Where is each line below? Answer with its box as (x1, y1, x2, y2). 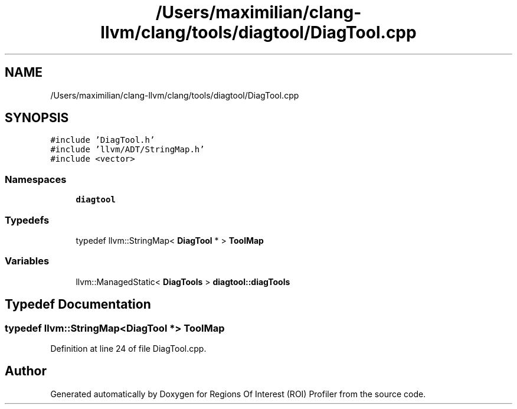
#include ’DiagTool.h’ (50, 135, 155, 145)
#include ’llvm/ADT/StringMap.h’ (50, 145, 205, 155)
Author (5, 364, 47, 379)
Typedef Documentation (5, 297, 151, 312)
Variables (5, 255, 50, 267)
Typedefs (5, 214, 50, 226)
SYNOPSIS (5, 110, 69, 126)
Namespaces (5, 173, 67, 185)
